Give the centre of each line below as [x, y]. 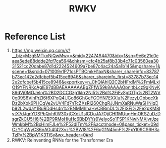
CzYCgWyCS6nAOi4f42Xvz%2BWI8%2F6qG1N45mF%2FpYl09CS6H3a [85, 129]
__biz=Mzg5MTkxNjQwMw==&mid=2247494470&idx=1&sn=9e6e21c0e [85, 56]
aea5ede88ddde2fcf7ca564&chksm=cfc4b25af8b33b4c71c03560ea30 [85, 61]
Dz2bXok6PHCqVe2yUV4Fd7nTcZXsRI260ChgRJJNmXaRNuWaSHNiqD [85, 103]
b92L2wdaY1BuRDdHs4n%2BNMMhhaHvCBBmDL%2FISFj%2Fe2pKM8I [86, 108]
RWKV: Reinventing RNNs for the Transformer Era [62, 140]
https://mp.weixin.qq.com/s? [41, 50]
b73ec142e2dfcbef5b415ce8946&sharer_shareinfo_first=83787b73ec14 [85, 76]
